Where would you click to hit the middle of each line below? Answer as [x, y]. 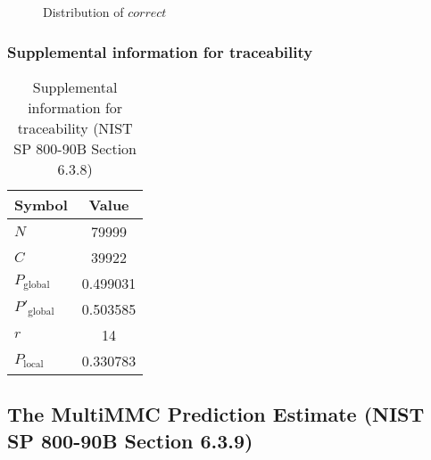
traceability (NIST [75, 127]
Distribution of [83, 12]
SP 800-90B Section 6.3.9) [130, 440]
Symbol [41, 204]
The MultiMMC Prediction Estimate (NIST [216, 414]
